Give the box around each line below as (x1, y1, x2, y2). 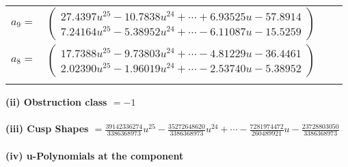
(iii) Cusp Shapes (5, 121, 89, 136)
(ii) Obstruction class (5, 95, 107, 108)
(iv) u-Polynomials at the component (5, 148, 184, 162)
